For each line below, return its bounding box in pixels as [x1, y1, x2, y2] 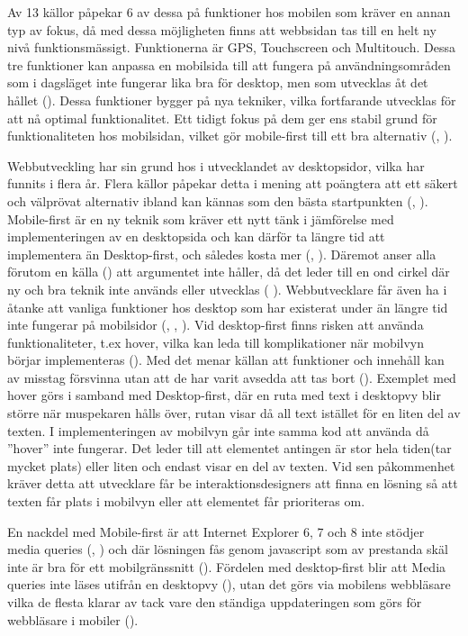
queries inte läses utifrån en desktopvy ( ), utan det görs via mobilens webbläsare [7, 575, 451, 594]
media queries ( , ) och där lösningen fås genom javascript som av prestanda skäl [7, 540, 448, 559]
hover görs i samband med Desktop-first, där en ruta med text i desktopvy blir [7, 386, 441, 404]
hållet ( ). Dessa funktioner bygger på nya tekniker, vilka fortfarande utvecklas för [7, 90, 456, 109]
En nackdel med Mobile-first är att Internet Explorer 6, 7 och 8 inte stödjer [7, 522, 425, 541]
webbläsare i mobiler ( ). [7, 610, 139, 629]
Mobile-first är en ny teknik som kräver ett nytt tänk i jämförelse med [7, 209, 394, 228]
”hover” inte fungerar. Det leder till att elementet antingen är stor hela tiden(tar [7, 439, 452, 458]
